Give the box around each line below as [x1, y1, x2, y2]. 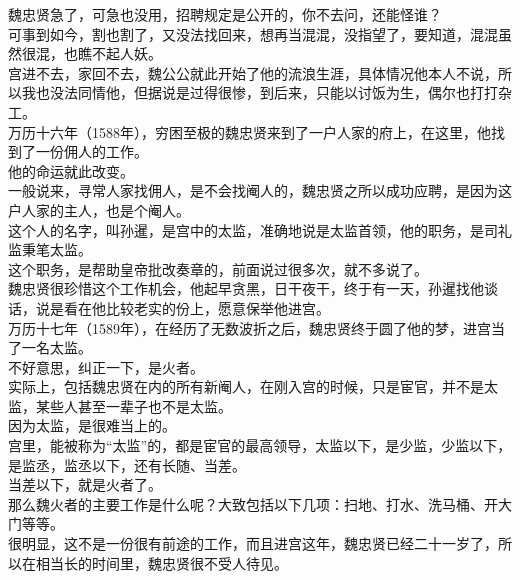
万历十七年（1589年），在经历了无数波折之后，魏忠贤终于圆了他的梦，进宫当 [8, 317, 505, 338]
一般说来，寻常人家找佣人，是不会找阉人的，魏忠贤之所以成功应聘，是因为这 [8, 180, 512, 201]
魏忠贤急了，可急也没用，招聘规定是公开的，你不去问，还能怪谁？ [8, 4, 442, 24]
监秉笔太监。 [8, 239, 92, 260]
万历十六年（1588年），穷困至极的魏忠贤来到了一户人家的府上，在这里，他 [8, 121, 491, 142]
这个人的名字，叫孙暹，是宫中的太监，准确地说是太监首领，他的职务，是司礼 [8, 219, 512, 240]
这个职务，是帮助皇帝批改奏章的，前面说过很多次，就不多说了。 [8, 258, 428, 279]
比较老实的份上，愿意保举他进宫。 [105, 297, 330, 318]
